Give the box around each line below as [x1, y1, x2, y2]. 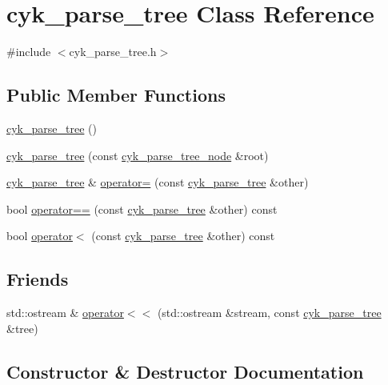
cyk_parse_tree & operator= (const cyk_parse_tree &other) [6, 174, 309, 190]
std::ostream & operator [6, 304, 124, 321]
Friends [6, 267, 69, 291]
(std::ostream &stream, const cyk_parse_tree [157, 304, 382, 321]
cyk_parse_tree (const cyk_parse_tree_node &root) [6, 146, 269, 163]
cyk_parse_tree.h [69, 43, 157, 60]
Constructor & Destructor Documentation [6, 359, 364, 383]
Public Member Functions [6, 82, 226, 107]
